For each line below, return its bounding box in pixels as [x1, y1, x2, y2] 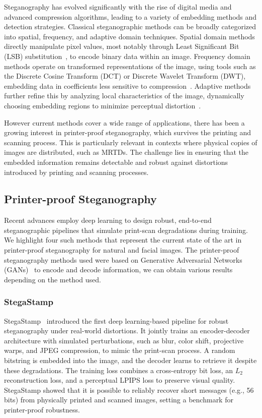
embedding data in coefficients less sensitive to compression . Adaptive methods [4, 80, 251, 91]
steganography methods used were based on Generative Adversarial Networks [4, 254, 242, 265]
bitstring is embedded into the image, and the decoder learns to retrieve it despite [4, 355, 257, 366]
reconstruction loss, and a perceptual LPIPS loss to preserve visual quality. [4, 375, 235, 385]
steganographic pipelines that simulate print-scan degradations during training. [4, 224, 248, 235]
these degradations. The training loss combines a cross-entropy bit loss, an [4, 365, 233, 375]
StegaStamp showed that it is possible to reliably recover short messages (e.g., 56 [4, 384, 254, 395]
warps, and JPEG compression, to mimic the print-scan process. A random [4, 345, 235, 355]
